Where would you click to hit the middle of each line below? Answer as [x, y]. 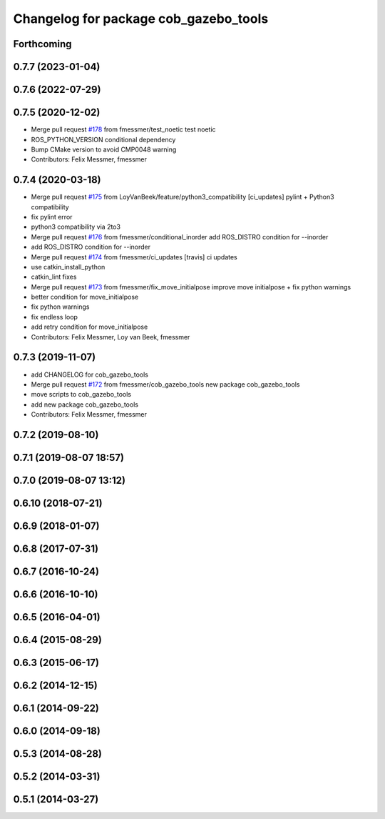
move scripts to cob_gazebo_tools [81, 394]
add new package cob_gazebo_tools [85, 404]
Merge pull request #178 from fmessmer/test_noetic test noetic [124, 129]
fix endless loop [55, 317]
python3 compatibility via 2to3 [76, 227]
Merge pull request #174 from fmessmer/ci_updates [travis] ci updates [134, 257]
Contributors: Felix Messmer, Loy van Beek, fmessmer [111, 337]
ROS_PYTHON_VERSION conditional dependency [103, 139]
